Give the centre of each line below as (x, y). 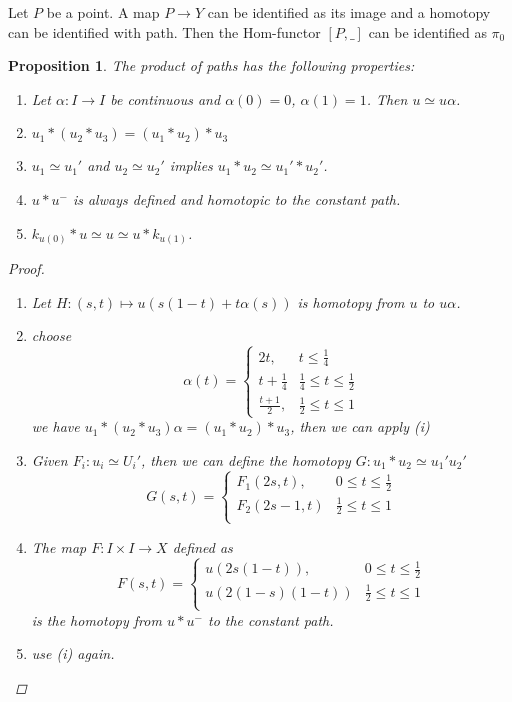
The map (59, 546)
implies (191, 165)
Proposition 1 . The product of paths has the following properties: (211, 65)
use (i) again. (73, 653)
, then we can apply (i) (360, 426)
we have (55, 426)
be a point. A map (103, 12)
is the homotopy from (96, 619)
